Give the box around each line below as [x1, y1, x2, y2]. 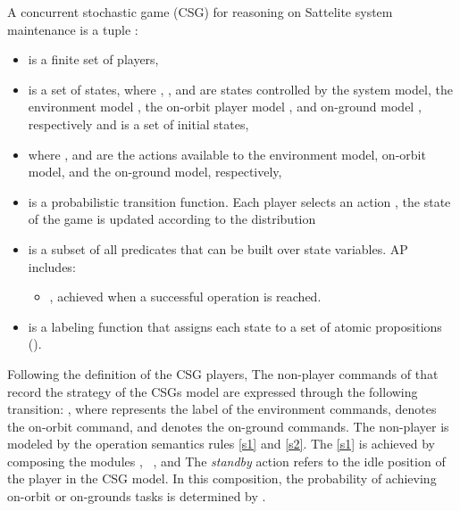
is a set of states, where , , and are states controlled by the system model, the [28, 79, 453, 98]
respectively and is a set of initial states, [28, 114, 249, 133]
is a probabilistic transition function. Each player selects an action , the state [28, 192, 451, 210]
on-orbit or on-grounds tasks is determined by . [7, 487, 266, 506]
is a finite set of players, [28, 50, 159, 69]
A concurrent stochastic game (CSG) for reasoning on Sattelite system [7, 3, 393, 21]
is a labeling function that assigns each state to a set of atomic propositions [28, 317, 442, 335]
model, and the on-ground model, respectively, [28, 162, 282, 181]
